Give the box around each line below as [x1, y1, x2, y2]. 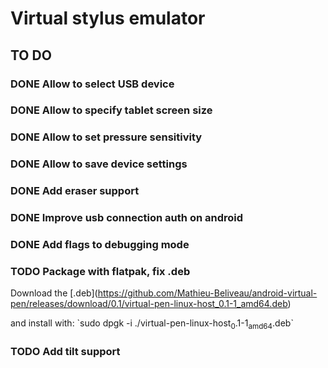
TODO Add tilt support [10, 345, 121, 359]
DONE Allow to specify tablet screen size [10, 103, 213, 117]
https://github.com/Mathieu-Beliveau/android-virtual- [97, 287, 318, 299]
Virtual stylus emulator [10, 7, 206, 30]
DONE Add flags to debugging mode [10, 238, 190, 252]
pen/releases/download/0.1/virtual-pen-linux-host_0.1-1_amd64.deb [10, 298, 288, 310]
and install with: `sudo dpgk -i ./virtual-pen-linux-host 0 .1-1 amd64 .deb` [10, 317, 294, 332]
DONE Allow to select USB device [10, 77, 175, 91]
